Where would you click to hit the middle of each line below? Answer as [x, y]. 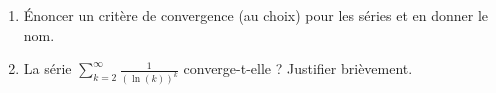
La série [47, 68]
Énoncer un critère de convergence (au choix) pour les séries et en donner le [256, 15]
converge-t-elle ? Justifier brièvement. [298, 68]
